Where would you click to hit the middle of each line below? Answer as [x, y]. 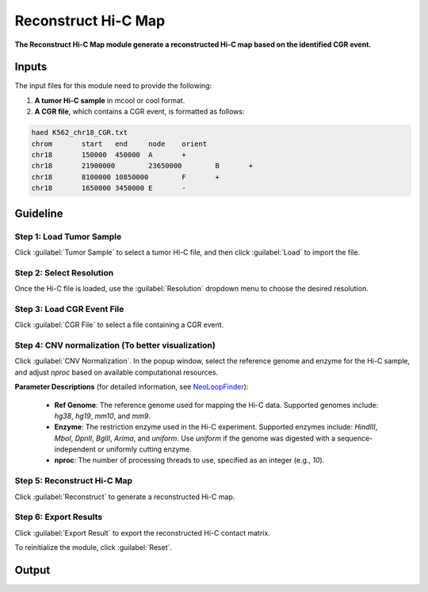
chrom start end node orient [119, 144]
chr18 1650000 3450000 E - [109, 188]
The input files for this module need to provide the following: [113, 86]
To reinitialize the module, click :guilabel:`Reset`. [94, 548]
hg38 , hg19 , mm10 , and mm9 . [102, 416]
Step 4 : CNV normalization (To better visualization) [115, 345]
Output [32, 570]
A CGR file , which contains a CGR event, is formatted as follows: [139, 112]
